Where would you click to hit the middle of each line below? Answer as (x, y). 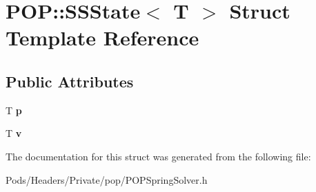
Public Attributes (70, 81)
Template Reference (102, 38)
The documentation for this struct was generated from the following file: (158, 156)
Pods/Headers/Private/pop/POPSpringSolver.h (107, 179)
